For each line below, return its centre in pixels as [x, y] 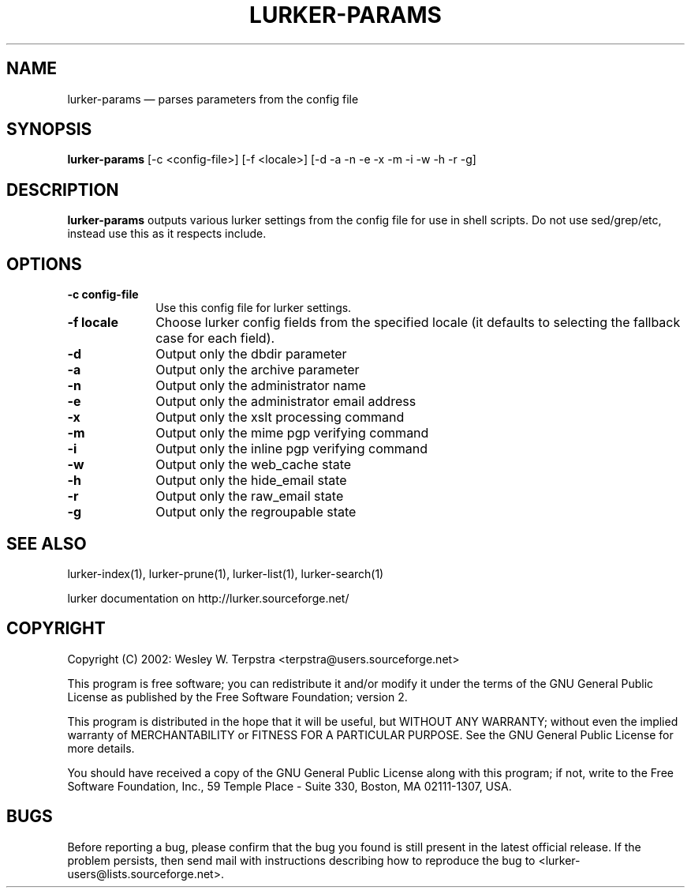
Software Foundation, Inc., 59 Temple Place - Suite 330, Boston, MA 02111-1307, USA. [289, 786]
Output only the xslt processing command [280, 417]
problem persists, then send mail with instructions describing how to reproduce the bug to [301, 860]
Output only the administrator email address [286, 402]
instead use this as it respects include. [167, 234]
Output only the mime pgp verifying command [292, 433]
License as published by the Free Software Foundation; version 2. [237, 697]
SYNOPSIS [49, 130]
